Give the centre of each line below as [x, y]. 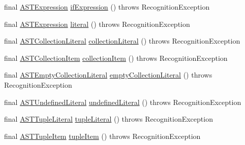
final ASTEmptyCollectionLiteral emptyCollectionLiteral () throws [108, 75]
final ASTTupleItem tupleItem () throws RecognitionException [102, 136]
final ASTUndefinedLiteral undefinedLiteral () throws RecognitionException [123, 102]
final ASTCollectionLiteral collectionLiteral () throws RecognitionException [122, 41]
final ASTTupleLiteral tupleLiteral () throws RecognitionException [109, 119]
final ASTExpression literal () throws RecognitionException [97, 24]
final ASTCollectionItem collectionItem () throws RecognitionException [116, 58]
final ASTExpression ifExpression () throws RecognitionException [107, 7]
